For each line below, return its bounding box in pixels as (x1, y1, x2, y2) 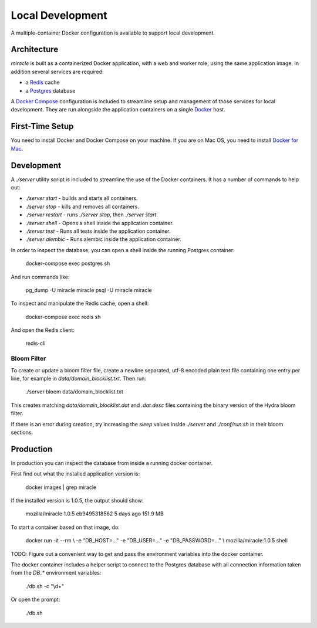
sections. (11, 429, 33, 436)
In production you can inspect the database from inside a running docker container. (11, 459, 213, 466)
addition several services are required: (11, 68, 104, 75)
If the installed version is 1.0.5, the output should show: (11, 497, 144, 504)
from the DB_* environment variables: (11, 569, 102, 576)
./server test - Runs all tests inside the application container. (25, 228, 171, 235)
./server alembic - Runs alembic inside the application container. (25, 236, 181, 243)
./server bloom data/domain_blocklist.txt (25, 388, 123, 395)
